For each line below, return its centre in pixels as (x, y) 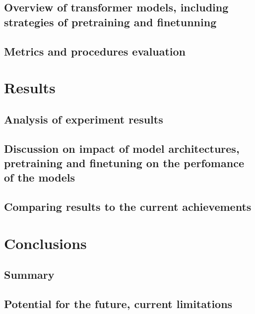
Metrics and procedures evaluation (95, 51)
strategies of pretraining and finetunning (110, 22)
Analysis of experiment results (84, 119)
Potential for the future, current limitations (118, 304)
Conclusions (45, 243)
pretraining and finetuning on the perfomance (124, 162)
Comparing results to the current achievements (128, 207)
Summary (29, 275)
